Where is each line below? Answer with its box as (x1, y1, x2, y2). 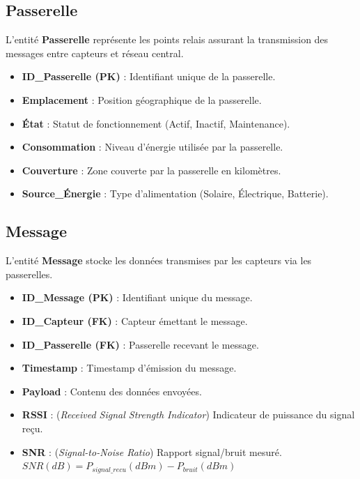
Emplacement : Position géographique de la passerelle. (22, 92, 262, 107)
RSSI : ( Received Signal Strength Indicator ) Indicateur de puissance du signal (22, 407, 355, 422)
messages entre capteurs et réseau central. (6, 45, 184, 60)
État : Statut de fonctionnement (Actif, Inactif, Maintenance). (22, 116, 290, 130)
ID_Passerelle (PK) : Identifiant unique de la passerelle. (22, 69, 276, 84)
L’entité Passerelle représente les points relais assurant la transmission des (6, 32, 329, 47)
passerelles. (6, 266, 53, 281)
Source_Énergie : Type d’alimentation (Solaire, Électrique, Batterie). (22, 186, 329, 201)
